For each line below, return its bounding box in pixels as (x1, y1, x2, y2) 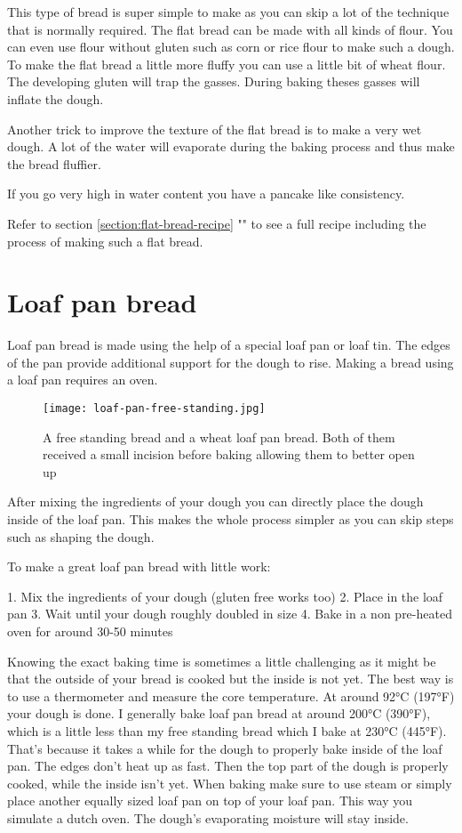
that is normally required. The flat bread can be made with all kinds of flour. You (7, 20, 453, 38)
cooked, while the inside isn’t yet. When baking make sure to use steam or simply (7, 773, 452, 792)
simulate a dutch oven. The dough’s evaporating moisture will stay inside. (7, 808, 409, 827)
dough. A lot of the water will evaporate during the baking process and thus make (7, 137, 455, 156)
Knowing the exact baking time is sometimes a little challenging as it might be (7, 651, 436, 670)
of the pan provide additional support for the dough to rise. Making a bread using (7, 352, 454, 371)
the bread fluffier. (7, 154, 101, 173)
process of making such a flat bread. (7, 231, 203, 250)
